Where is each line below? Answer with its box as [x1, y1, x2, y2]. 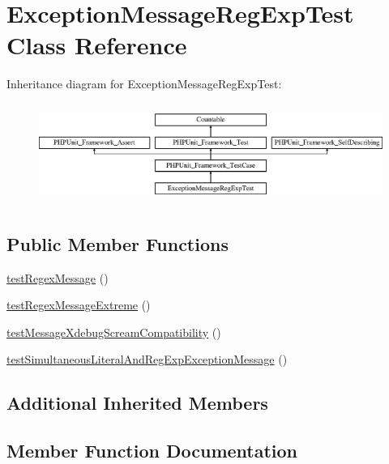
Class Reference [6, 28, 187, 62]
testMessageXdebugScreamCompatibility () [6, 323, 221, 340]
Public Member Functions [6, 231, 229, 256]
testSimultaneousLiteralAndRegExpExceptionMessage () [6, 351, 288, 368]
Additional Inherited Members [6, 390, 268, 415]
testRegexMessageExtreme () [6, 296, 151, 313]
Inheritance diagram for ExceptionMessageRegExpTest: [6, 75, 282, 92]
